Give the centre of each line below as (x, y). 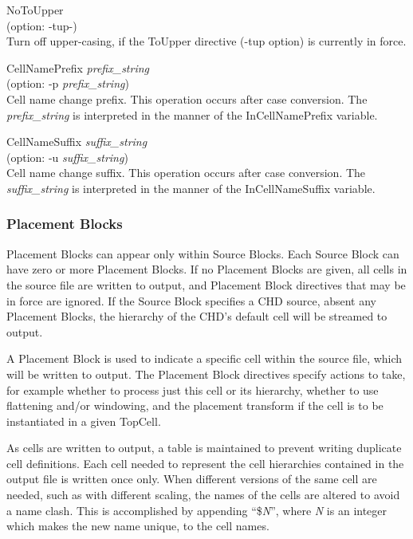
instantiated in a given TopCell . (84, 421)
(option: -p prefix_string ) (68, 83)
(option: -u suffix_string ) (67, 157)
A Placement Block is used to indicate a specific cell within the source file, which (205, 358)
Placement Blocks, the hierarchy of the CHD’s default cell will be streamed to (197, 316)
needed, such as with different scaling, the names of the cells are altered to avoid (203, 495)
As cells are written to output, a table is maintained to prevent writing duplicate (204, 448)
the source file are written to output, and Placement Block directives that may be (206, 284)
